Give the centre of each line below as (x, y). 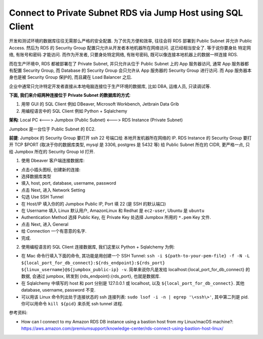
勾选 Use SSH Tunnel (42, 197)
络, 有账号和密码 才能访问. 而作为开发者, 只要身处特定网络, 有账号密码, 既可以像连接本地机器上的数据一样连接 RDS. (123, 55)
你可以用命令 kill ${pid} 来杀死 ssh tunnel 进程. (72, 304)
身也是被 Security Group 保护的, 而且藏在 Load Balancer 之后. (71, 77)
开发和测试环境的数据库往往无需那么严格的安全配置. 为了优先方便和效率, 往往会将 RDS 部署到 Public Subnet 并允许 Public (131, 41)
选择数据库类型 (36, 176)
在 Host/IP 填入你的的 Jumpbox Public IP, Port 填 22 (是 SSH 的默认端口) (94, 204)
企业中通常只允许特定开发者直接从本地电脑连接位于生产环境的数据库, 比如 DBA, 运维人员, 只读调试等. (110, 86)
